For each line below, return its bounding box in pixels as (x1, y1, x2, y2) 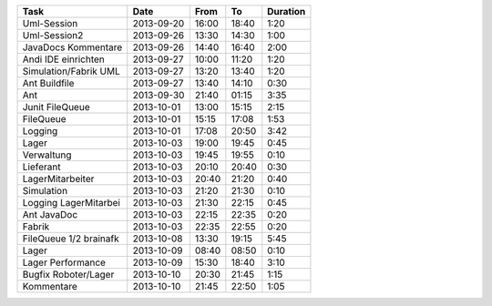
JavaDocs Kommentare (22, 41, 123, 54)
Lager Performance (22, 256, 107, 269)
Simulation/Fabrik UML (22, 65, 120, 77)
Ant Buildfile (22, 77, 75, 89)
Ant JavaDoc (22, 209, 78, 220)
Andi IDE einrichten (22, 53, 105, 66)
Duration (267, 5, 306, 17)
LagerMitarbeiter (22, 173, 95, 185)
